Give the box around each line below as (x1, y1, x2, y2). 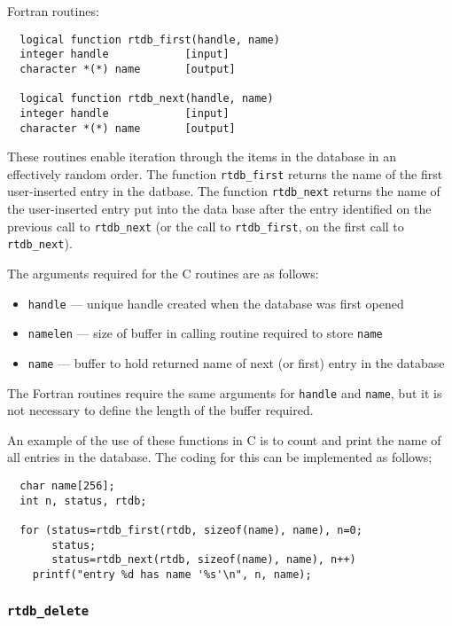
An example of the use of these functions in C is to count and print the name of (7, 430, 441, 449)
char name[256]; (19, 480, 115, 492)
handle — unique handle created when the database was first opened (27, 293, 404, 312)
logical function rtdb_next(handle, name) (19, 92, 274, 106)
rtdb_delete (7, 603, 90, 618)
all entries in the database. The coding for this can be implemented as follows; (7, 448, 433, 466)
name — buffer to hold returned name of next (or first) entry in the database (27, 353, 445, 372)
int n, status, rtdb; (19, 494, 147, 507)
